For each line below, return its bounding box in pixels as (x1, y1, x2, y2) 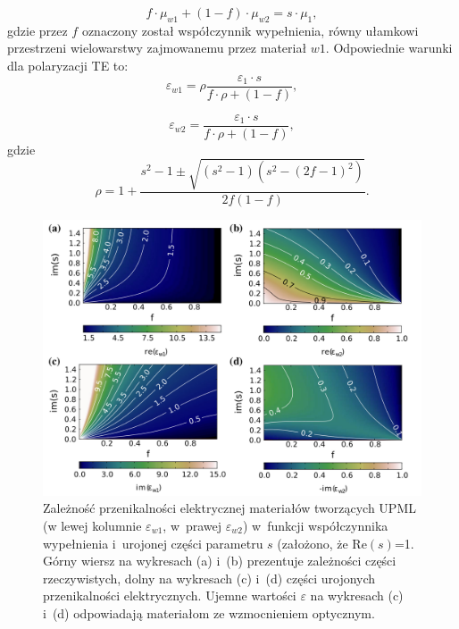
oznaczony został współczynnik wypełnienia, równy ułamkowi (81, 21, 419, 39)
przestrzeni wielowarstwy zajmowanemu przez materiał (7, 38, 307, 57)
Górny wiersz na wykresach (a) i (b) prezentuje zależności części (43, 551, 396, 570)
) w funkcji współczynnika (242, 516, 388, 534)
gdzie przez (7, 21, 68, 39)
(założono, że (277, 533, 348, 552)
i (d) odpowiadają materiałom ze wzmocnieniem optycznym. (43, 603, 375, 622)
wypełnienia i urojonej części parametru (43, 533, 263, 552)
